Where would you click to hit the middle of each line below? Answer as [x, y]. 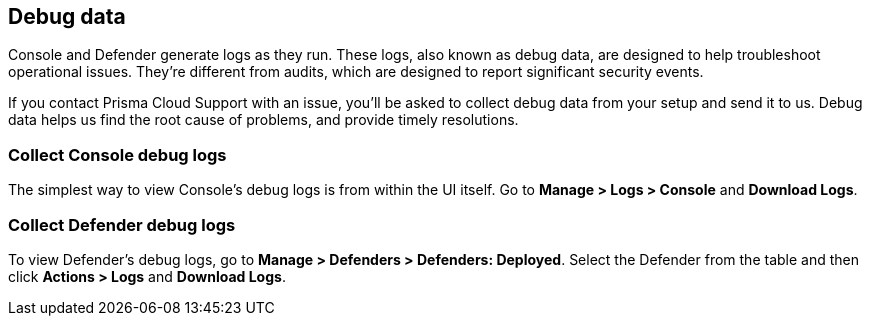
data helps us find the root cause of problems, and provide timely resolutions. [263, 120]
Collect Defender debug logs [122, 224]
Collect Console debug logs [117, 154]
